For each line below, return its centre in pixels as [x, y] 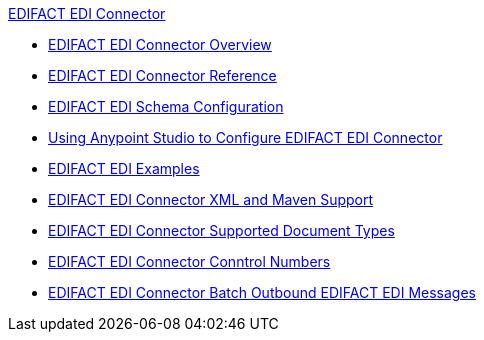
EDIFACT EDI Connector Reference [162, 75]
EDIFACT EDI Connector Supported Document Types [221, 230]
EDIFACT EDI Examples [124, 168]
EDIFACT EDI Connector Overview [160, 44]
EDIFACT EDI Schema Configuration [166, 106]
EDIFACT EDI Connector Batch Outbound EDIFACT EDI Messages [262, 292]
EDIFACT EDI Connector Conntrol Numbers [189, 261]
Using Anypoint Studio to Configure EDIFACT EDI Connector [245, 137]
